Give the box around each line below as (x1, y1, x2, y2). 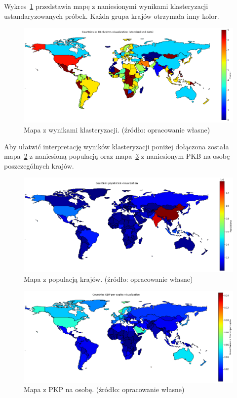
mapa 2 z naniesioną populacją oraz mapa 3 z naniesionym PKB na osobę (4, 151, 230, 161)
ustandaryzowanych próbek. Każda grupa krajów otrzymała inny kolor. (4, 10, 219, 21)
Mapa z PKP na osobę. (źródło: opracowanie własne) (24, 384, 185, 395)
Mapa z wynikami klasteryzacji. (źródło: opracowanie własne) (24, 125, 210, 135)
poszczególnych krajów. (4, 160, 74, 171)
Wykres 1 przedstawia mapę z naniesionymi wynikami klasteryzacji (4, 1, 208, 11)
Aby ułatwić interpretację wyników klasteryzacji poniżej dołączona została (4, 141, 229, 151)
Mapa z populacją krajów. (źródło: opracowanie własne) (24, 274, 193, 284)
